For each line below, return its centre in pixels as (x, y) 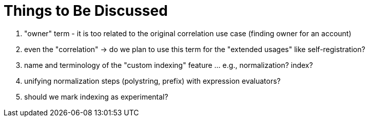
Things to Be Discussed (86, 11)
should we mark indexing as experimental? (96, 96)
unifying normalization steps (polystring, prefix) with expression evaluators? (152, 81)
